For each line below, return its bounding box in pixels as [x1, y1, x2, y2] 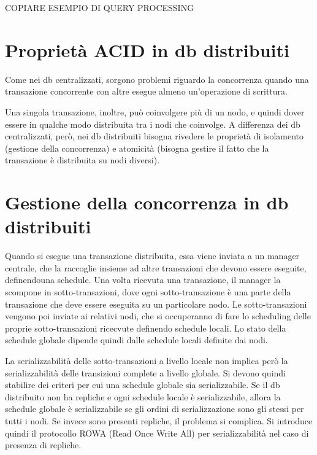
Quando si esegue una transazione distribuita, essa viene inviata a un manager [5, 249, 300, 262]
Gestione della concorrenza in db [5, 190, 289, 215]
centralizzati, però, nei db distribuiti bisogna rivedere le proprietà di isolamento [5, 130, 304, 142]
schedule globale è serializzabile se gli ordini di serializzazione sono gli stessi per [5, 402, 304, 415]
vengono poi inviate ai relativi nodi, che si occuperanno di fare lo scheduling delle [5, 309, 311, 322]
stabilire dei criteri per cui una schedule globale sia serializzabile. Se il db [5, 378, 280, 391]
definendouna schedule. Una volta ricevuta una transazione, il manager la [5, 273, 281, 286]
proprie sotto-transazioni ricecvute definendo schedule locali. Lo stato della [5, 321, 286, 334]
